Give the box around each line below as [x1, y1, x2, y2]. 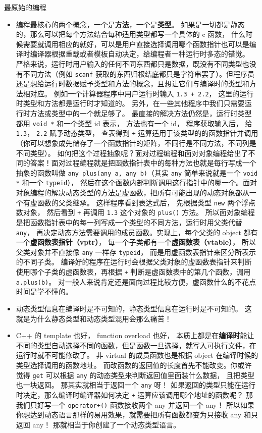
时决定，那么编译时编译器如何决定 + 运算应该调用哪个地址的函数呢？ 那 [16, 389, 253, 400]
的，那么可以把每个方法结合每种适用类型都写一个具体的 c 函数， [16, 29, 229, 39]
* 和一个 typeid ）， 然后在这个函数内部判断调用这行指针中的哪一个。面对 [16, 177, 257, 188]
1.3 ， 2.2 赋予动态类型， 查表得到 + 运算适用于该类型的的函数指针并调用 [16, 128, 258, 138]
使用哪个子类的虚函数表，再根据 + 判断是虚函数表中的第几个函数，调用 [16, 266, 251, 277]
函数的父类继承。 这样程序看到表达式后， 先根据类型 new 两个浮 [37, 197, 248, 207]
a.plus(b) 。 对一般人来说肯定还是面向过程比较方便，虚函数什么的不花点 [16, 276, 256, 287]
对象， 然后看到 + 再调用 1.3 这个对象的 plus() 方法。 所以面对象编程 [23, 207, 255, 218]
